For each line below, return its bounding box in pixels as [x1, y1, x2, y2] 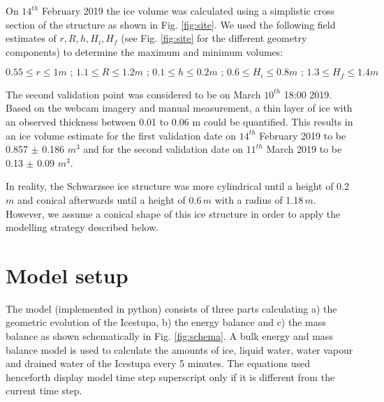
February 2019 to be [259, 128, 346, 142]
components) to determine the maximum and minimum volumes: [6, 44, 283, 59]
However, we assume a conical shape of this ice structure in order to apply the [6, 206, 341, 221]
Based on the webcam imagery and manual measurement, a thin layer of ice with [6, 100, 353, 115]
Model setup [6, 260, 128, 289]
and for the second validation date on [83, 142, 244, 156]
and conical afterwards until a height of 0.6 [17, 192, 202, 207]
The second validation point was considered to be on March [6, 87, 261, 101]
